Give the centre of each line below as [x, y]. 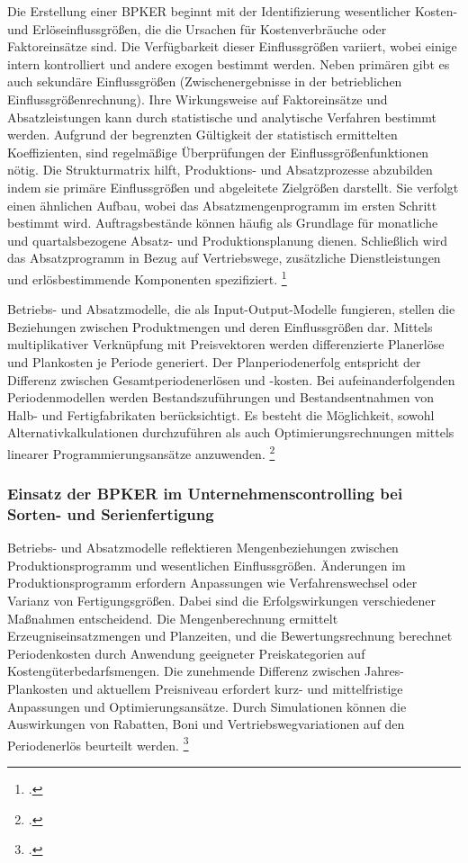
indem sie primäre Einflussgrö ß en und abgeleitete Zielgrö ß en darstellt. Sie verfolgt [233, 187]
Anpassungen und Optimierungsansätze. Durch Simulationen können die [207, 706]
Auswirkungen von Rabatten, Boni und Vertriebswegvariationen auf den [206, 724]
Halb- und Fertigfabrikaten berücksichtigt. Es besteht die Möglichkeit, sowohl [221, 414]
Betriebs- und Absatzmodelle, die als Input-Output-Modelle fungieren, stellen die [231, 309]
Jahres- [384, 671]
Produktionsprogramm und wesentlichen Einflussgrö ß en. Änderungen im [207, 565]
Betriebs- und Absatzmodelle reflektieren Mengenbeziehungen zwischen [203, 548]
